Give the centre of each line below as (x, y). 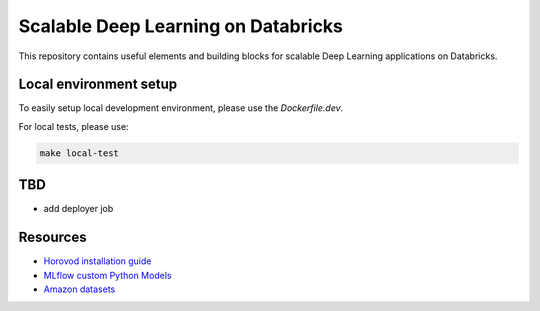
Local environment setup (98, 84)
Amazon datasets (79, 289)
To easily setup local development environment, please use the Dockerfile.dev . (181, 108)
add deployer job (78, 209)
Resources (52, 237)
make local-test (79, 153)
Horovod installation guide (97, 261)
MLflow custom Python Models (107, 275)
